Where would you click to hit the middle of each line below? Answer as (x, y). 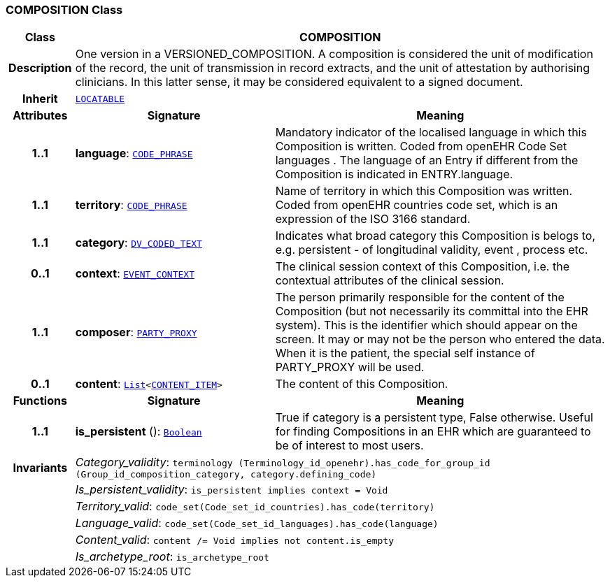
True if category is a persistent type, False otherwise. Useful (434, 418)
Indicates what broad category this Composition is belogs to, (435, 236)
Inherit (40, 99)
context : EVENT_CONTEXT (135, 274)
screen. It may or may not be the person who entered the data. (440, 339)
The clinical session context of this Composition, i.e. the (422, 267)
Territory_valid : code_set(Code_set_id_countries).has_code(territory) (255, 506)
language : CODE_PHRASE (134, 153)
